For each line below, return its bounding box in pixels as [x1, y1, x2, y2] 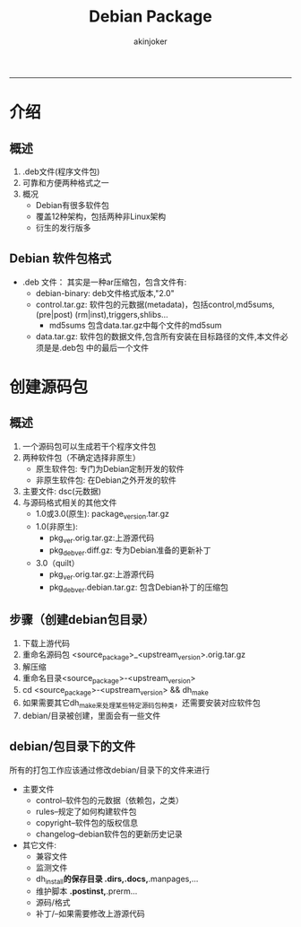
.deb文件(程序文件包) [21, 166, 100, 177]
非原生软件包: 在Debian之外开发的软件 [35, 474, 176, 485]
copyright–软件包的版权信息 [35, 817, 139, 827]
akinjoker [133, 36, 168, 47]
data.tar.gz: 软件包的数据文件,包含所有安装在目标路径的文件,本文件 [35, 330, 280, 342]
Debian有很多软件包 [35, 199, 109, 210]
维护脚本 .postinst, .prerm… [35, 886, 138, 896]
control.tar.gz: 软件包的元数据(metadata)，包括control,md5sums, [35, 299, 275, 310]
